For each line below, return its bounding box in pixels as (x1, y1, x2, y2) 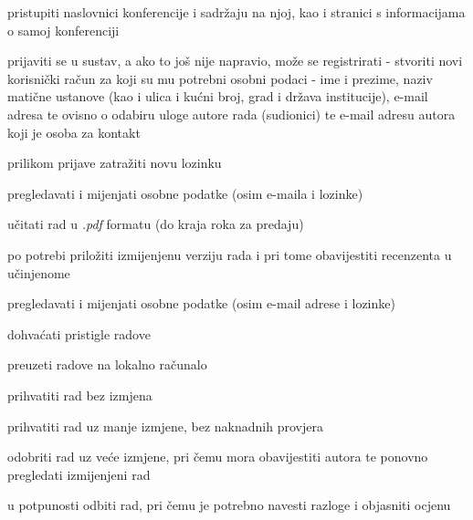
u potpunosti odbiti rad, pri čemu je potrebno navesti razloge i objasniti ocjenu (7, 495, 451, 515)
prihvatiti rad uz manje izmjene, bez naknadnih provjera (7, 416, 323, 435)
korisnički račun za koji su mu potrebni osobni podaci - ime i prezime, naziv (7, 68, 433, 88)
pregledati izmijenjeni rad (7, 464, 151, 484)
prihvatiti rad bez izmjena (7, 385, 152, 404)
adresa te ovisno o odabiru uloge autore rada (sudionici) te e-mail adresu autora (7, 104, 456, 123)
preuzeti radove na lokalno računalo (7, 355, 207, 374)
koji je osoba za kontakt (7, 122, 141, 141)
